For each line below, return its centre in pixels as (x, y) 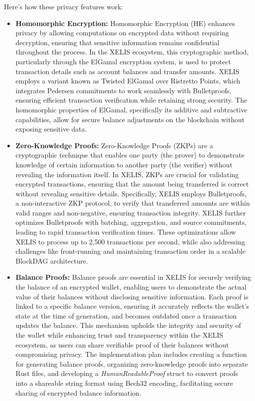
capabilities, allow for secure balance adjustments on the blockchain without (130, 119)
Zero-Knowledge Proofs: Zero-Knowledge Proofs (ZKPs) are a (114, 145)
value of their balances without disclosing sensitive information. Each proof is (132, 296)
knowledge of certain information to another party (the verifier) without (124, 164)
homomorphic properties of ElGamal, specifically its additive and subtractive (131, 109)
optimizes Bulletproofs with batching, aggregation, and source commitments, (131, 222)
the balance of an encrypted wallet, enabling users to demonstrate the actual (131, 287)
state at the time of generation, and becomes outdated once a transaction (126, 315)
